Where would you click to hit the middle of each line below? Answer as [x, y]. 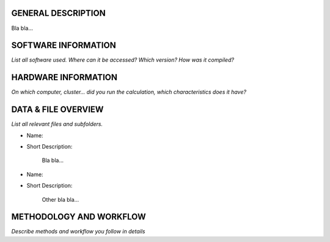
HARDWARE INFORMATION [64, 77]
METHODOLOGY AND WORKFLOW [79, 217]
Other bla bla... [61, 199]
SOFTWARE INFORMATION [64, 46]
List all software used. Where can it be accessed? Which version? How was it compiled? [123, 60]
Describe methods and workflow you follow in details [78, 232]
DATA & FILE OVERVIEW [57, 110]
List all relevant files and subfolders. [57, 124]
